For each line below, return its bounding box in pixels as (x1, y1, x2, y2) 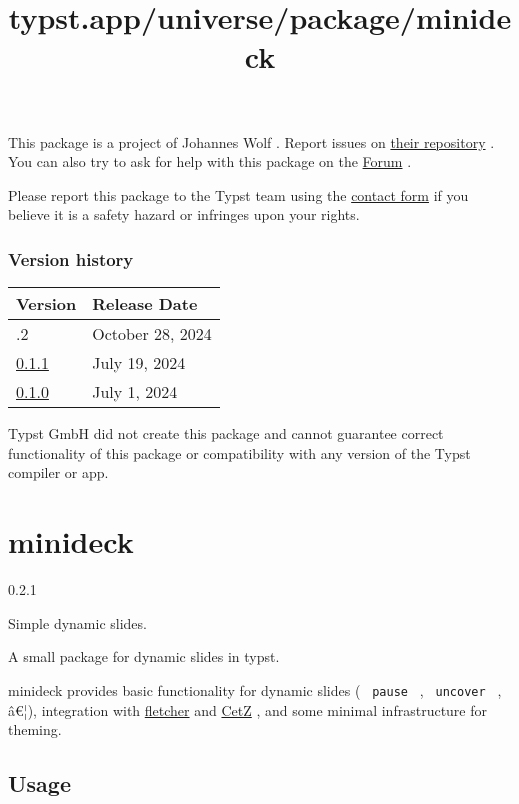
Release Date (92, 292, 198, 316)
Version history (8, 246, 134, 271)
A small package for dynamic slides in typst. (8, 646, 280, 667)
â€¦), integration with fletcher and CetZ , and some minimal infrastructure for (8, 699, 487, 720)
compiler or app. (8, 462, 109, 483)
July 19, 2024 (92, 351, 186, 375)
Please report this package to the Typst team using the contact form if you (8, 184, 469, 205)
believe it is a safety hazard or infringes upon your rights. (8, 204, 360, 225)
